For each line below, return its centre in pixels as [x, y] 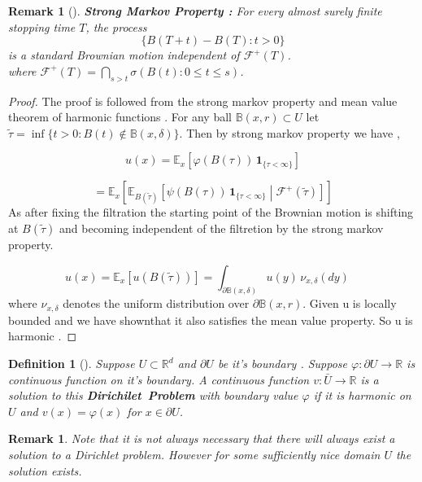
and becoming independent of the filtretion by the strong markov [222, 228]
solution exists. [45, 470]
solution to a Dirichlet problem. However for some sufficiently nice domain [194, 455]
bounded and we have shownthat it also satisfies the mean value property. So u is [211, 320]
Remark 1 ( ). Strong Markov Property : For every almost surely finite [195, 11]
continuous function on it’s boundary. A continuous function [159, 379]
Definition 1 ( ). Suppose [72, 364]
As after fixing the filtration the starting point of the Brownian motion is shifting [211, 212]
